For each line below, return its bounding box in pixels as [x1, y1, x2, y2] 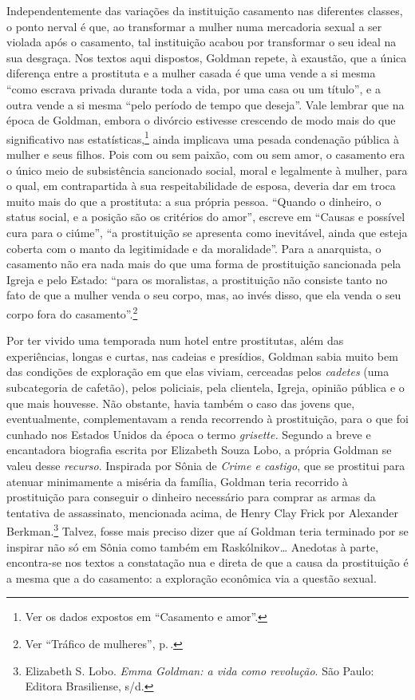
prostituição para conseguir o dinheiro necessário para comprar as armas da [6, 488, 376, 505]
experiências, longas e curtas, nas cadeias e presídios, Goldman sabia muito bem [6, 347, 398, 364]
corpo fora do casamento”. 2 [6, 303, 138, 322]
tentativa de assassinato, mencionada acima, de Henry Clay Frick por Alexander [6, 504, 399, 520]
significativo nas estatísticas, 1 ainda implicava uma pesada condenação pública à [6, 128, 400, 147]
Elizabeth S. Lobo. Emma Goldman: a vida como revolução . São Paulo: [25, 662, 374, 678]
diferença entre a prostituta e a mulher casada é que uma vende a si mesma [6, 65, 376, 81]
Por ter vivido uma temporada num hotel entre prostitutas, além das [6, 332, 344, 349]
